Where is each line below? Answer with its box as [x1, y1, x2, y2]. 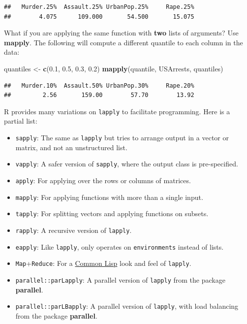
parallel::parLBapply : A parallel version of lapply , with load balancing [15, 301, 239, 311]
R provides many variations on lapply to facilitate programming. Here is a [4, 106, 230, 116]
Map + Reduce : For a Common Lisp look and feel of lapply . [15, 258, 191, 268]
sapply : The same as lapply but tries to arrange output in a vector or [15, 132, 229, 142]
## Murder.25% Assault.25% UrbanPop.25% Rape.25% [4, 3, 194, 10]
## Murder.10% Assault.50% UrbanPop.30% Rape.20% [4, 82, 194, 89]
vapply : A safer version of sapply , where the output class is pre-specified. [15, 159, 238, 169]
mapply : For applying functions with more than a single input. [15, 192, 203, 202]
